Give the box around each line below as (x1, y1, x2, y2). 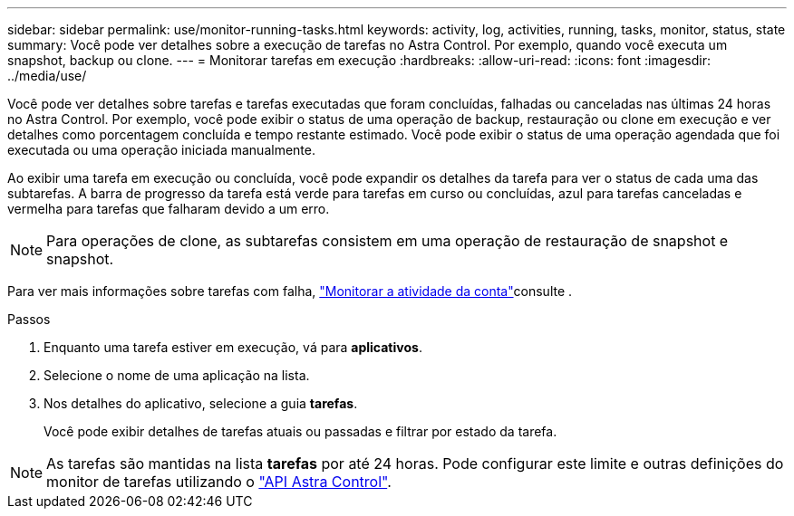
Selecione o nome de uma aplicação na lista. (44, 368, 310, 383)
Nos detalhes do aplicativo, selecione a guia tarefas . (44, 396, 358, 411)
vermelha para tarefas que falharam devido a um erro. (7, 201, 330, 216)
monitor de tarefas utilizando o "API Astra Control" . (46, 473, 392, 491)
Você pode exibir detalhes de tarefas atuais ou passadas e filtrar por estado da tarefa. (44, 424, 557, 439)
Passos (7, 311, 51, 327)
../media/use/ (7, 68, 87, 83)
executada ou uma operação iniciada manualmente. (7, 142, 315, 158)
